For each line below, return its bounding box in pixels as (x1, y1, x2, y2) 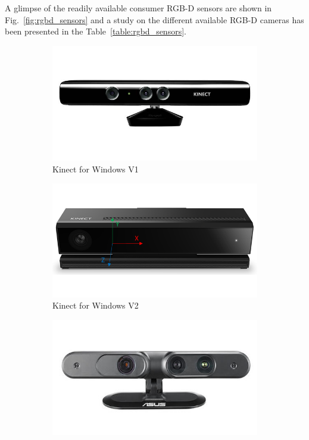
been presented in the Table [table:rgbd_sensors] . (5, 25, 186, 37)
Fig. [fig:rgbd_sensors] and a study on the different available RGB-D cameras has (5, 13, 304, 26)
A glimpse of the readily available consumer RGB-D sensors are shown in (5, 2, 272, 14)
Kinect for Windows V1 (52, 162, 139, 175)
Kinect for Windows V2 (52, 299, 139, 312)
